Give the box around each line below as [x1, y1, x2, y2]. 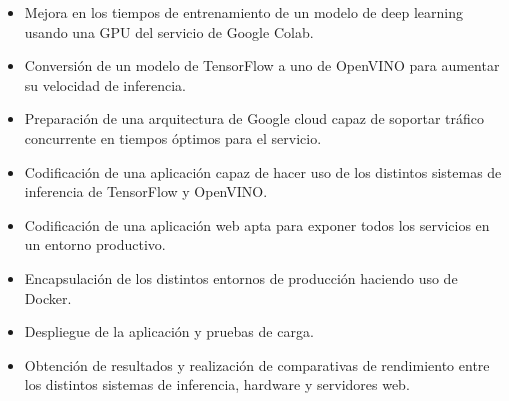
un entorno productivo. [24, 234, 166, 255]
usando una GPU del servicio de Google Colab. [24, 21, 314, 42]
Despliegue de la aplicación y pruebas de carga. [24, 321, 314, 342]
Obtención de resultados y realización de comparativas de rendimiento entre [24, 354, 490, 375]
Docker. [24, 287, 72, 308]
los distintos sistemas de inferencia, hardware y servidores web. [24, 374, 410, 395]
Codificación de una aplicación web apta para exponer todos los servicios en [24, 214, 490, 235]
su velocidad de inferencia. [24, 74, 186, 95]
